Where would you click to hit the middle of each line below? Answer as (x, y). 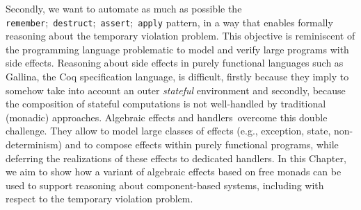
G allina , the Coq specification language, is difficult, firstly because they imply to (177, 77)
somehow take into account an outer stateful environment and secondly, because (176, 90)
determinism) (34, 144)
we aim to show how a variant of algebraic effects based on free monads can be (174, 172)
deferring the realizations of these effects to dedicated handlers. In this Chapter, (176, 158)
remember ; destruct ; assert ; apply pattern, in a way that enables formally (169, 22)
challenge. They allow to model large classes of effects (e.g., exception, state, (168, 131)
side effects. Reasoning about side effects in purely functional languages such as (175, 63)
